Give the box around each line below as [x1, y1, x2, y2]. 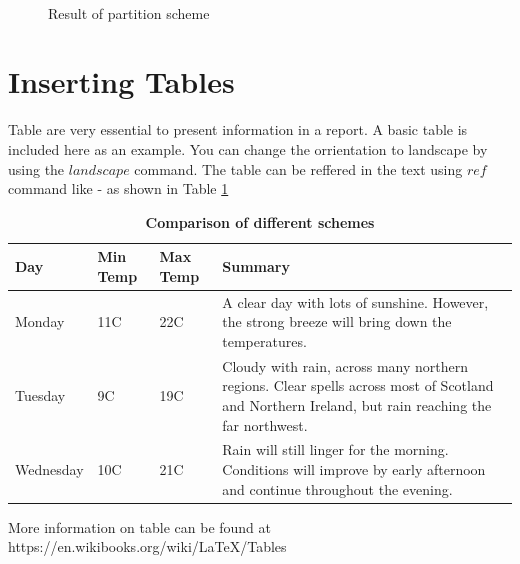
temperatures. [222, 330, 307, 351]
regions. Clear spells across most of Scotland [222, 375, 494, 396]
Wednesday [15, 458, 84, 479]
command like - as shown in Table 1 [8, 178, 229, 199]
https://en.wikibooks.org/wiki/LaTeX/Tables [8, 536, 287, 557]
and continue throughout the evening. [222, 478, 453, 499]
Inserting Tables [8, 61, 235, 102]
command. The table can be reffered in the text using [134, 158, 463, 179]
